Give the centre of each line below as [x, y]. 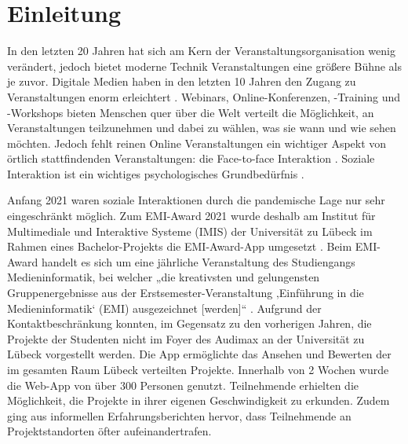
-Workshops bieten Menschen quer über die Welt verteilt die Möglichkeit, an [191, 112]
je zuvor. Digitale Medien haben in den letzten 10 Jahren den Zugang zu [182, 81]
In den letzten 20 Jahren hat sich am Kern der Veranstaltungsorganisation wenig [201, 51]
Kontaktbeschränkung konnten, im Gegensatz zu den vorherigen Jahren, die [189, 323]
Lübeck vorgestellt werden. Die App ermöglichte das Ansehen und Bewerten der [199, 354]
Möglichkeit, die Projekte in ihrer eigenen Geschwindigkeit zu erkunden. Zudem [199, 400]
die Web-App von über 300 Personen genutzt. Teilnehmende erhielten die [183, 385]
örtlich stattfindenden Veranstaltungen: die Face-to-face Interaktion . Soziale [191, 158]
